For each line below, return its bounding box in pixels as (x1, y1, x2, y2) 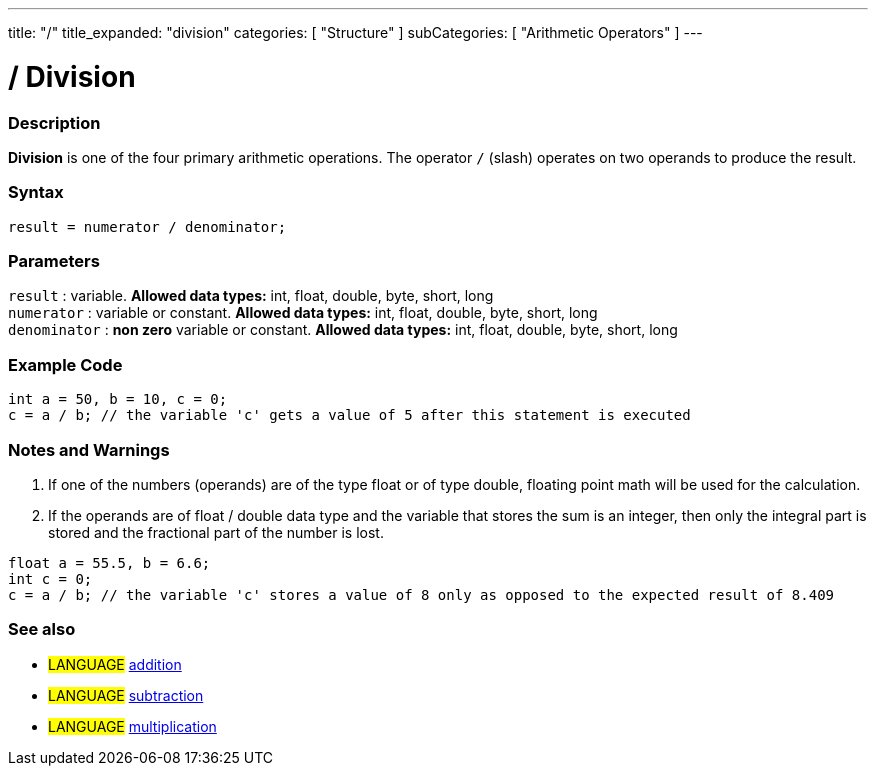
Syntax (8, 182, 64, 203)
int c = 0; (8, 570, 93, 587)
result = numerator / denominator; (8, 218, 287, 235)
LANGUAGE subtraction (48, 686, 204, 704)
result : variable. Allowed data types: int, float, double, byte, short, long (8, 287, 494, 305)
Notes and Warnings (8, 439, 170, 460)
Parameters (8, 251, 100, 271)
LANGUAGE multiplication (48, 717, 217, 735)
